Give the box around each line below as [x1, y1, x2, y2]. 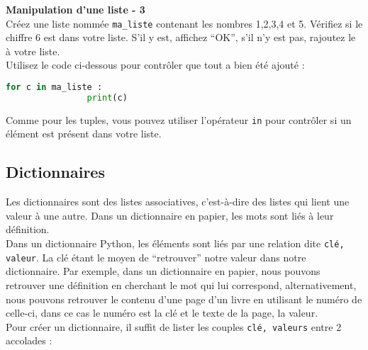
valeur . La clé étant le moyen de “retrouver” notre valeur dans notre [6, 249, 306, 264]
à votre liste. [6, 43, 60, 58]
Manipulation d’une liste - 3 [6, 2, 145, 16]
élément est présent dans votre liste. [6, 126, 162, 141]
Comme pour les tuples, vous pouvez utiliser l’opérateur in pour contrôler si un [6, 112, 352, 127]
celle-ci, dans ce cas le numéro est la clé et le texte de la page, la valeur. [6, 305, 318, 320]
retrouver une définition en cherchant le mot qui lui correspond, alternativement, [6, 277, 357, 292]
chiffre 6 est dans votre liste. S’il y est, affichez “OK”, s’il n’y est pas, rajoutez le [6, 30, 356, 45]
